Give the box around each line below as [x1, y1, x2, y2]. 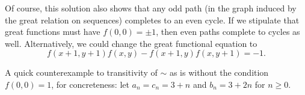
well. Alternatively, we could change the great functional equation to [5, 37, 257, 49]
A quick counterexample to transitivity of [5, 66, 158, 79]
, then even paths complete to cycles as [156, 25, 300, 38]
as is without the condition [169, 66, 269, 79]
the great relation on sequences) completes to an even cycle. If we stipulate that [5, 13, 300, 26]
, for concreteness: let [51, 78, 129, 90]
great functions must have [5, 25, 100, 38]
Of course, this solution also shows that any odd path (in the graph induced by [5, 2, 297, 14]
